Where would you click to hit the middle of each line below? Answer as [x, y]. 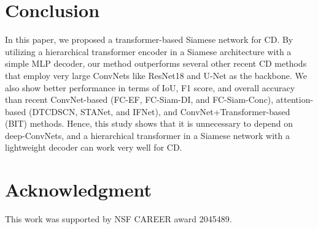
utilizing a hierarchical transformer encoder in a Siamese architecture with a [148, 51]
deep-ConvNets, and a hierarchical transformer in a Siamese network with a [148, 135]
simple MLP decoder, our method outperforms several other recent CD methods [156, 63]
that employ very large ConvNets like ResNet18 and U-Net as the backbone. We [156, 75]
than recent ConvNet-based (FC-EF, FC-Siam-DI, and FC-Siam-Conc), [139, 99]
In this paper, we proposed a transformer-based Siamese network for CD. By [149, 39]
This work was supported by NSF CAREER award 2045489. [118, 219]
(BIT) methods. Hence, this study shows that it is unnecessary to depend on [149, 123]
